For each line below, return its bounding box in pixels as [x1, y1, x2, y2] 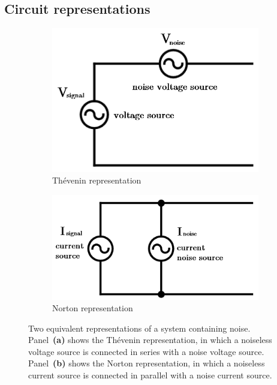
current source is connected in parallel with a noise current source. [28, 369, 272, 381]
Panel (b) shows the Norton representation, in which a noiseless [28, 357, 265, 369]
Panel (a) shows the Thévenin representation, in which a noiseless [28, 333, 272, 346]
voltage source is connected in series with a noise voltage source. [28, 345, 264, 357]
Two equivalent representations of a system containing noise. [28, 321, 251, 334]
